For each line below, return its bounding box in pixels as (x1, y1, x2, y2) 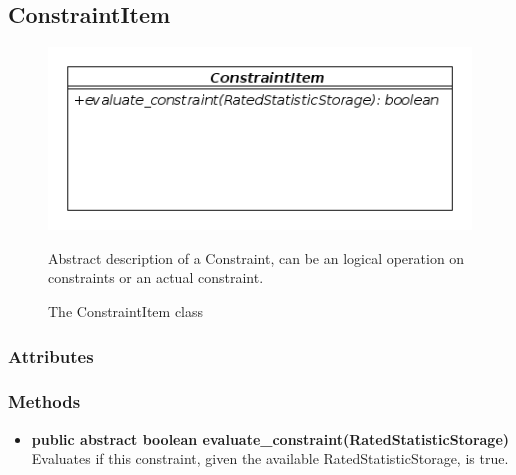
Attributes (8, 343, 94, 368)
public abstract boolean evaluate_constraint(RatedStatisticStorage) (31, 428, 510, 449)
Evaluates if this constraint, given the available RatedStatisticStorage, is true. (31, 448, 509, 469)
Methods (8, 389, 81, 414)
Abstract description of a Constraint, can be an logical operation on (48, 247, 465, 268)
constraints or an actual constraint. (48, 267, 264, 288)
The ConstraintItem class (48, 301, 204, 322)
